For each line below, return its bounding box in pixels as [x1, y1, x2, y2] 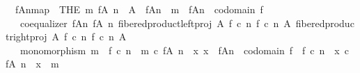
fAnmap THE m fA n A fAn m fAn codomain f [15, 2, 263, 16]
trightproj [6, 29, 47, 44]
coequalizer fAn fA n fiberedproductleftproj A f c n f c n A [19, 15, 291, 30]
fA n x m [6, 56, 59, 71]
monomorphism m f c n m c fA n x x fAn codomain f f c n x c [19, 42, 349, 57]
